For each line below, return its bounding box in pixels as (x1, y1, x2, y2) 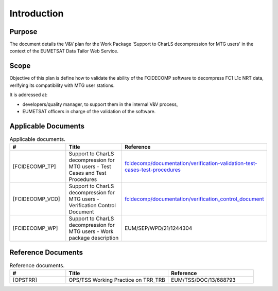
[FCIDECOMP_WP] (12, 225, 58, 232)
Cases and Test (68, 170, 107, 177)
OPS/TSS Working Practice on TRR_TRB (68, 277, 166, 284)
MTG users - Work (68, 228, 114, 235)
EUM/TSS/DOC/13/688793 (170, 277, 236, 284)
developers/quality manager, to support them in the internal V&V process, (22, 101, 178, 107)
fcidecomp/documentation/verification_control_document (124, 195, 265, 203)
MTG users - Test (68, 163, 111, 170)
